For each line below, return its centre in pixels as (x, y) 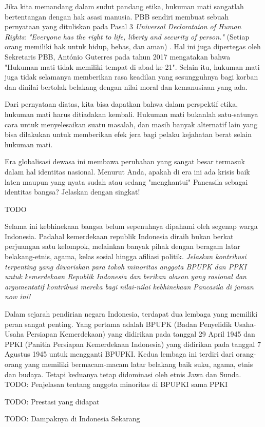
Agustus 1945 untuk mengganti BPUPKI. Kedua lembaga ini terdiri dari (119, 354)
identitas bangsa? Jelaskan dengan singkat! (72, 192)
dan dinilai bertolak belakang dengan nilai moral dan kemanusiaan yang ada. (126, 86)
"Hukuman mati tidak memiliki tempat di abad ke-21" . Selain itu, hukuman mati (132, 66)
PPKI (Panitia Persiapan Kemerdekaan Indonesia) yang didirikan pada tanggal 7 (133, 344)
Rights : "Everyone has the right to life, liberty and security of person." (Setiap (127, 36)
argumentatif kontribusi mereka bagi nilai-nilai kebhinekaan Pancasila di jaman (129, 286)
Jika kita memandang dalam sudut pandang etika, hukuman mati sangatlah (124, 6)
